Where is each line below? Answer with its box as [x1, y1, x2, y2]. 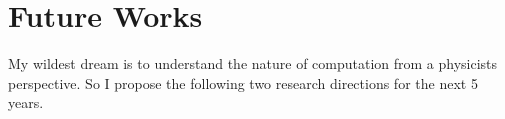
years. [8, 92, 44, 113]
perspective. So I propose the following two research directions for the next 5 [8, 72, 478, 93]
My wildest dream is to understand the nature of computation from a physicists [8, 53, 498, 74]
